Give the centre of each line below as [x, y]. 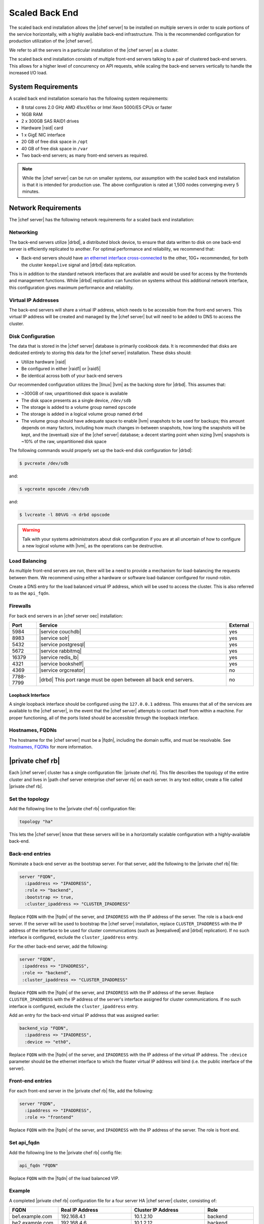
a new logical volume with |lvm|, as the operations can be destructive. [93, 546]
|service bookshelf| [62, 663]
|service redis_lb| [59, 657]
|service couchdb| [60, 632]
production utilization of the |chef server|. [51, 41]
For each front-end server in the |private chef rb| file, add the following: [81, 1091]
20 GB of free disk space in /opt [55, 141]
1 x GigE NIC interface [43, 135]
